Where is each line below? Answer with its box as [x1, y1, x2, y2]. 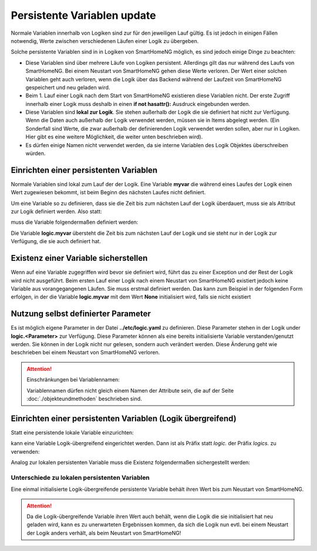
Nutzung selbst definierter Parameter [11, 309, 151, 319]
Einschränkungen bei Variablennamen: [26, 376, 120, 383]
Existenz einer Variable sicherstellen [11, 253, 148, 263]
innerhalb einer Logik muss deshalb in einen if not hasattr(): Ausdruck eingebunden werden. [25, 100, 251, 107]
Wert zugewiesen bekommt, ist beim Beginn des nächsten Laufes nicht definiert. [11, 189, 206, 196]
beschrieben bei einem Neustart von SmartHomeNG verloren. [11, 349, 160, 356]
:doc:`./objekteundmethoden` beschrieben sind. [26, 395, 142, 402]
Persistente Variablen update [11, 9, 156, 22]
